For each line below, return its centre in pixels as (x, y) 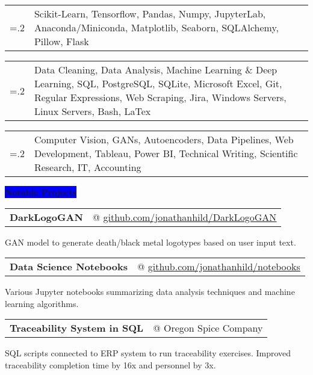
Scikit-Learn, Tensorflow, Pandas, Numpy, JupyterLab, (150, 14)
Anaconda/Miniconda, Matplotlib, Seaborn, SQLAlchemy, (156, 27)
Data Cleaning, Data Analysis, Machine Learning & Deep (156, 70)
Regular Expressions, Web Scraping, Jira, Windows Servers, (160, 97)
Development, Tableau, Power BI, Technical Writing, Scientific (166, 153)
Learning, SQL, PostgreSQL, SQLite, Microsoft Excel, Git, (158, 83)
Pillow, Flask (61, 41)
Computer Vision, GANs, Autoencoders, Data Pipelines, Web (164, 139)
